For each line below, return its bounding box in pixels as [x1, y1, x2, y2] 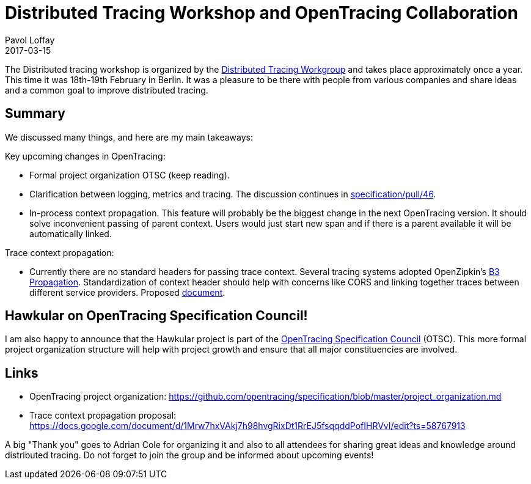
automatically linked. [29, 228, 112, 239]
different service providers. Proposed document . [29, 287, 225, 298]
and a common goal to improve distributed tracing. [5, 84, 208, 95]
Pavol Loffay [5, 34, 55, 45]
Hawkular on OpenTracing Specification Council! [5, 308, 308, 324]
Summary [5, 106, 65, 122]
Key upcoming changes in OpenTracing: [5, 150, 166, 161]
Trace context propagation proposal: [29, 410, 177, 421]
